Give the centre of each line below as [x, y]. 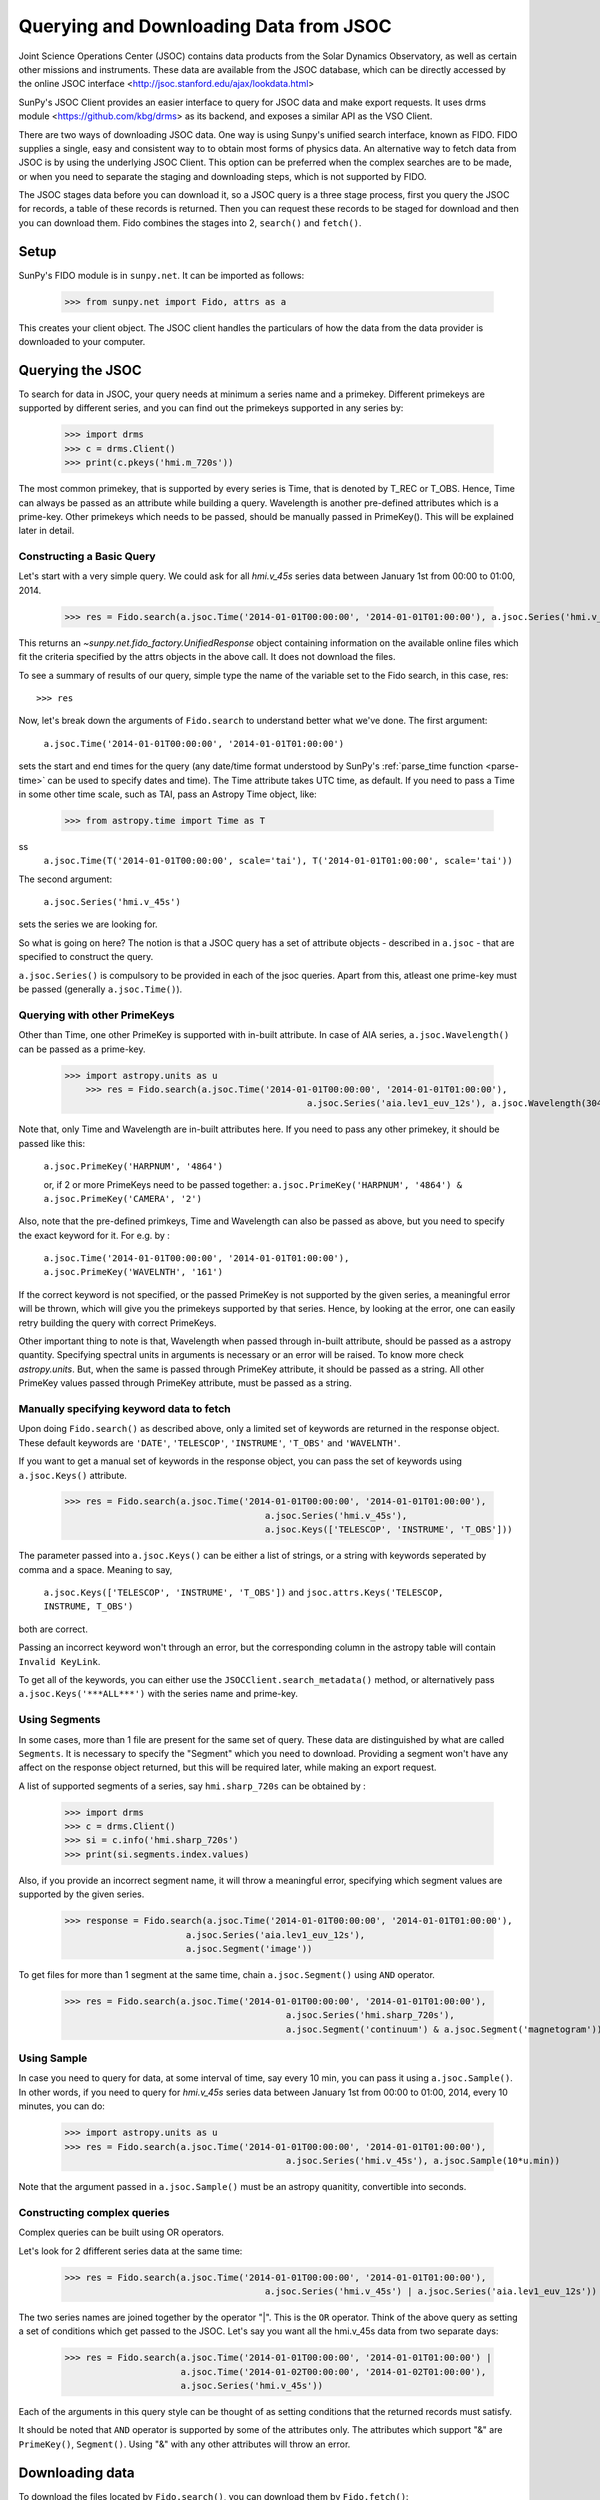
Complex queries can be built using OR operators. [121, 2232]
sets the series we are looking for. [88, 924]
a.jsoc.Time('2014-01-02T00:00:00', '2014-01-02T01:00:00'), [333, 2371]
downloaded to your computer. [82, 342]
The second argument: [65, 879]
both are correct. [53, 1629]
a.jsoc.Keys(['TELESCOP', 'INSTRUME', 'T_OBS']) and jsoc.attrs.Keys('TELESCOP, [243, 1592]
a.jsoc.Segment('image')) [249, 1948]
